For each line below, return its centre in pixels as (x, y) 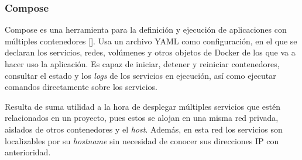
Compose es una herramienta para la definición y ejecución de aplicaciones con (146, 29)
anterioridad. (28, 152)
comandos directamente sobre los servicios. (81, 87)
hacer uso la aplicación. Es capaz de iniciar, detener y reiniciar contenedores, (142, 64)
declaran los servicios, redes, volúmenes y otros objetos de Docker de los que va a (150, 52)
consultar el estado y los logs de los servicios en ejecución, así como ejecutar (140, 75)
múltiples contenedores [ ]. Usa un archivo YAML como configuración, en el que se (151, 41)
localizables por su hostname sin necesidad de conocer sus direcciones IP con (142, 140)
